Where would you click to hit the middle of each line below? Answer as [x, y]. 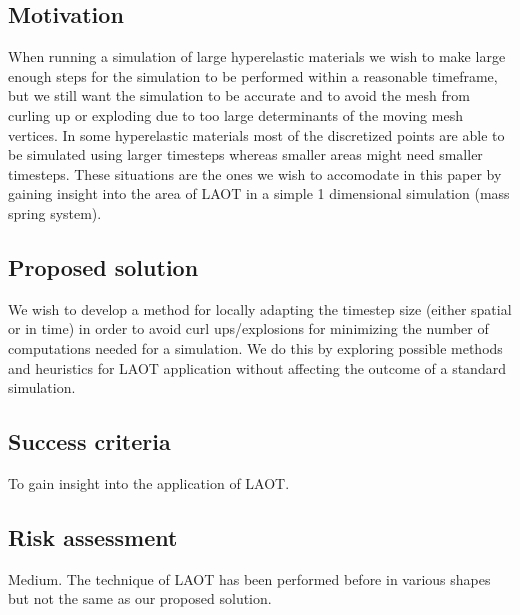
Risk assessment [93, 536]
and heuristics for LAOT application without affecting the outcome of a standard [257, 367]
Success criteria [89, 441]
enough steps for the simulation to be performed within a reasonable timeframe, [253, 75]
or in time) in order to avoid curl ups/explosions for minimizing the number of [248, 328]
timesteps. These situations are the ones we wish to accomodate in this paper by [255, 173]
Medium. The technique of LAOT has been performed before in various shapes [249, 578]
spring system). [55, 212]
